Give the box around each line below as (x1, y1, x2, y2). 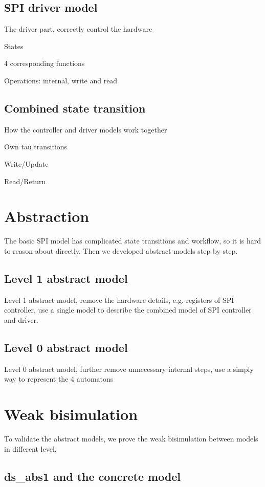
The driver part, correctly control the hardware (4, 24, 152, 34)
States (4, 40, 24, 51)
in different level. (4, 443, 57, 454)
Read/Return (4, 175, 46, 186)
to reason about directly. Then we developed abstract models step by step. (4, 245, 238, 256)
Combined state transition (4, 100, 146, 116)
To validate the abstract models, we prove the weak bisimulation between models (4, 433, 258, 444)
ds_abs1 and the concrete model (4, 468, 181, 484)
